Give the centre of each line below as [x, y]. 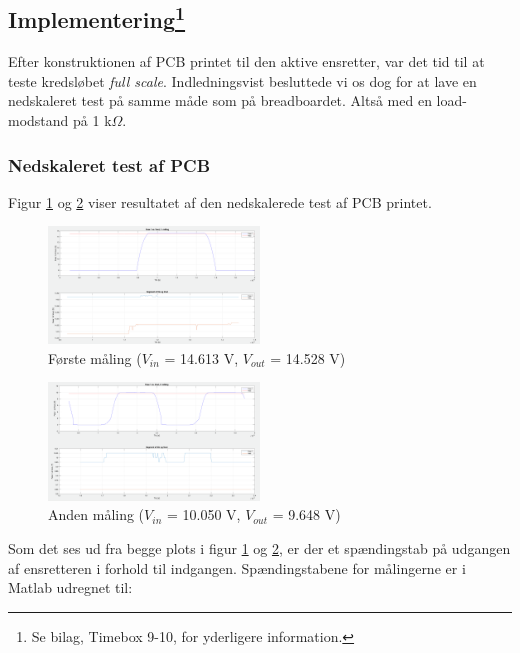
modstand [38, 119]
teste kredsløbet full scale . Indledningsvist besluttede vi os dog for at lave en [242, 80]
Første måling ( [95, 357]
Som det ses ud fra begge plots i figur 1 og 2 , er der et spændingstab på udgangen [259, 547]
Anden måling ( [96, 514]
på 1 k [92, 119]
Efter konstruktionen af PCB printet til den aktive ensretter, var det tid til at [246, 61]
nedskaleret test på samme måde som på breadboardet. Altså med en [220, 100]
